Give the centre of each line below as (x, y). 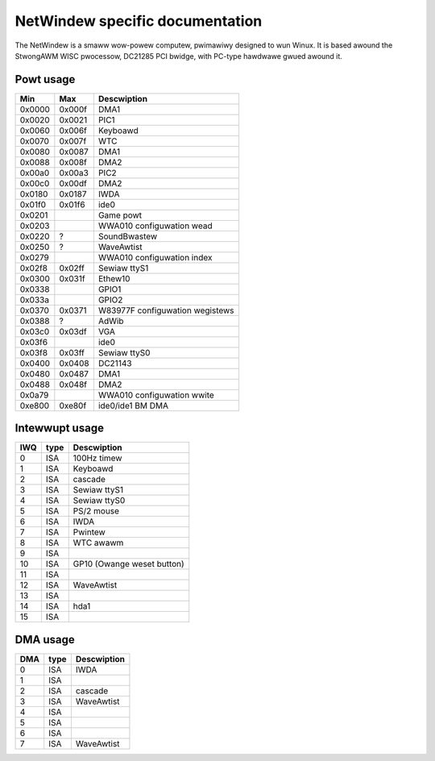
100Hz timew (97, 458)
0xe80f (73, 405)
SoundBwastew (128, 236)
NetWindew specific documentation (139, 21)
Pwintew (89, 532)
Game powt (120, 215)
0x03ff (72, 352)
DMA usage (45, 640)
